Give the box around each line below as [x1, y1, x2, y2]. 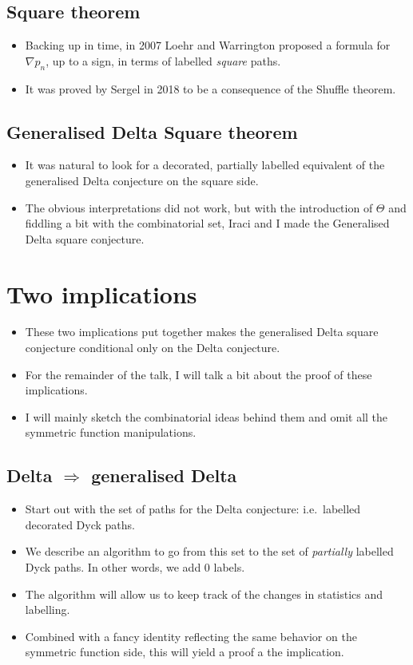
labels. [213, 559, 245, 576]
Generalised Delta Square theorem [6, 119, 298, 144]
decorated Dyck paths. [25, 516, 135, 532]
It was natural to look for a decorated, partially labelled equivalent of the [25, 156, 385, 173]
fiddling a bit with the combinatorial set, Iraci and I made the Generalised [25, 215, 390, 232]
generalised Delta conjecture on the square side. [25, 172, 259, 188]
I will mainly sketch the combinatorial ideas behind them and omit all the [25, 408, 388, 425]
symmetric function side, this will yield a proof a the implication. [25, 643, 344, 660]
